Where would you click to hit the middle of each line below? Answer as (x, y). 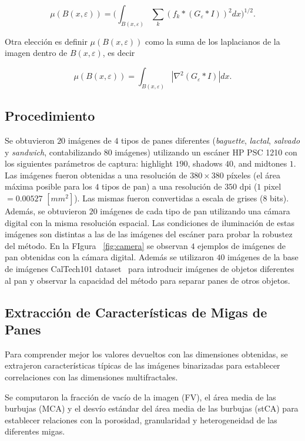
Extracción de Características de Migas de (136, 312)
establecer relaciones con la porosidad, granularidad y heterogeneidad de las (141, 420)
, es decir (119, 53)
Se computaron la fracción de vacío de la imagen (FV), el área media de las (140, 397)
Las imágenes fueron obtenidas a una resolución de (96, 175)
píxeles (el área (253, 175)
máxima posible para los (48, 186)
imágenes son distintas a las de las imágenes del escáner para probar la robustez (149, 234)
